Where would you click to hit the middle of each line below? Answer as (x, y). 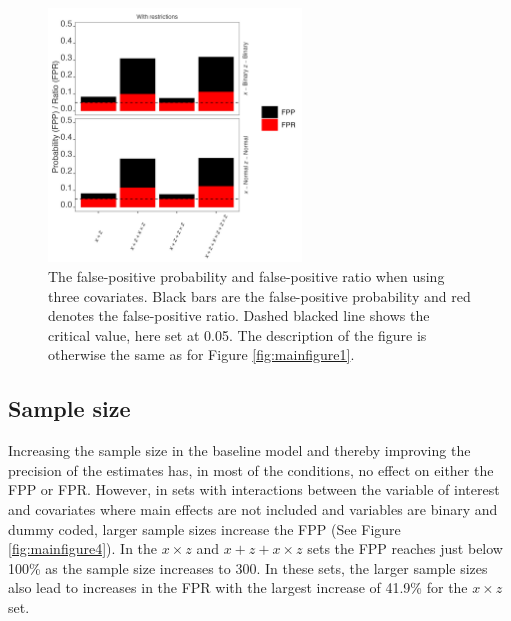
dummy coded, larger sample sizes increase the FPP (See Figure (204, 528)
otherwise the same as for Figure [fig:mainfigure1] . (201, 354)
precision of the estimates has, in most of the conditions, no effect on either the (251, 469)
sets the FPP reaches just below (405, 548)
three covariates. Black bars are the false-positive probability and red (259, 295)
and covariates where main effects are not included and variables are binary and (253, 508)
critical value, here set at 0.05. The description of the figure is (237, 334)
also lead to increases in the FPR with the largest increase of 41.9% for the (238, 587)
